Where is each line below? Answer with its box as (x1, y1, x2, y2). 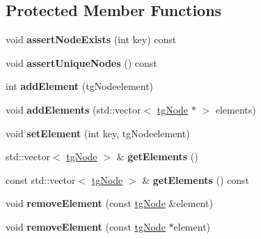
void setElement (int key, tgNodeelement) (6, 125, 190, 140)
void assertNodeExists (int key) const (6, 32, 177, 47)
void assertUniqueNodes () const (6, 55, 157, 70)
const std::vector (6, 172, 76, 187)
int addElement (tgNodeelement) (6, 79, 154, 93)
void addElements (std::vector (6, 102, 141, 116)
